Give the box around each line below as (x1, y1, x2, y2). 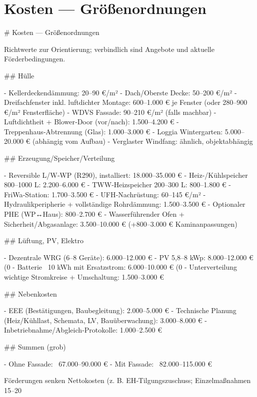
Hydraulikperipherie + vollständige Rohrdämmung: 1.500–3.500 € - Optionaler (4, 199, 245, 209)
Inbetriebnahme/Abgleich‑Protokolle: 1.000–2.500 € (4, 325, 162, 335)
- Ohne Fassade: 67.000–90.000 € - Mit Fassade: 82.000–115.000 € (4, 358, 212, 369)
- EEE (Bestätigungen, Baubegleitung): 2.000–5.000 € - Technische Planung (4, 305, 236, 316)
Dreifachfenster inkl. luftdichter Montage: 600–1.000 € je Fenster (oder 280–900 (4, 97, 247, 107)
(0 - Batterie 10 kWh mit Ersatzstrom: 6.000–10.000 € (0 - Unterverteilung (4, 262, 237, 272)
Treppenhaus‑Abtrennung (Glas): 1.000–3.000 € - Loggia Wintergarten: (4, 126, 223, 136)
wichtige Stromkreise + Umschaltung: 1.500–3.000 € (4, 272, 164, 282)
